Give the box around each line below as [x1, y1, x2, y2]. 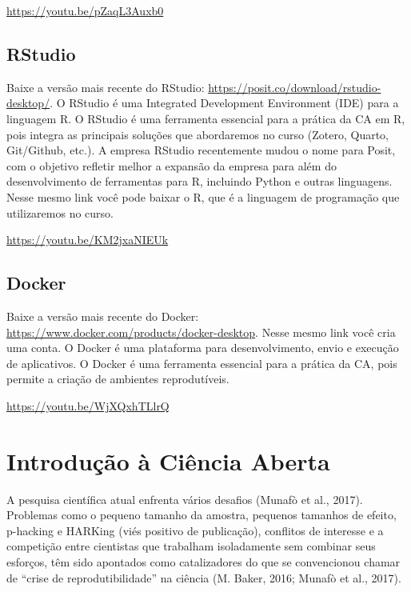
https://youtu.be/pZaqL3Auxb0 [6, 2, 164, 18]
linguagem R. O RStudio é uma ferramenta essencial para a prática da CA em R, [6, 110, 405, 126]
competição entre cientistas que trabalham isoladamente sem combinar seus [6, 538, 376, 554]
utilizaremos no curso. [6, 204, 114, 221]
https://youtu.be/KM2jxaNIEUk [6, 231, 169, 248]
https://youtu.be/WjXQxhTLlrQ [6, 397, 170, 414]
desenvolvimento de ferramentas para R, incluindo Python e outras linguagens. [6, 173, 393, 190]
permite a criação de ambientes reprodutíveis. [6, 370, 229, 387]
